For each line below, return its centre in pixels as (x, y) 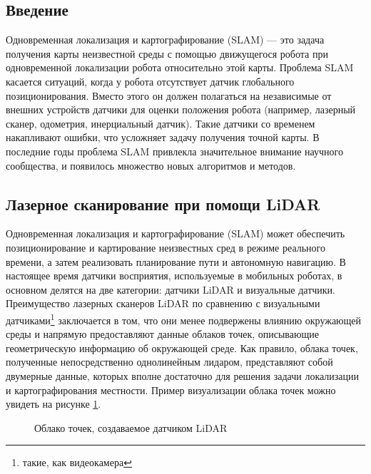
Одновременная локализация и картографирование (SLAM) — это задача (165, 40)
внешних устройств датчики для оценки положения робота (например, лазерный (181, 109)
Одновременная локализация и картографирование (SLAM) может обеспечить (176, 233)
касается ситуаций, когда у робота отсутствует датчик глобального (150, 81)
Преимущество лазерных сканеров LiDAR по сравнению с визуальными (163, 303)
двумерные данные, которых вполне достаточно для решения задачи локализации (183, 375)
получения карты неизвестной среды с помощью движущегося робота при (167, 53)
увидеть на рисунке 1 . (54, 404)
